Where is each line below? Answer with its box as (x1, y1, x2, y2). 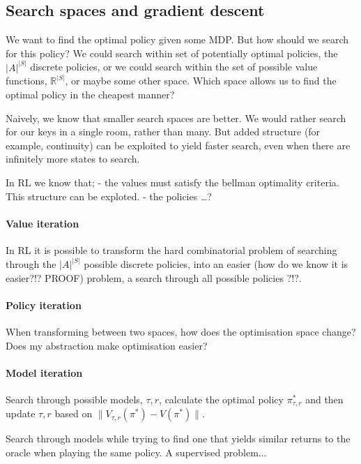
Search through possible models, (6, 391, 143, 406)
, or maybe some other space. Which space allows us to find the (65, 73, 337, 88)
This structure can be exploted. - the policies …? (6, 188, 212, 203)
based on (54, 406, 93, 421)
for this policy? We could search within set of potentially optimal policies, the (6, 45, 338, 60)
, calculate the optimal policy (159, 391, 284, 406)
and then (305, 391, 344, 406)
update (6, 406, 36, 421)
